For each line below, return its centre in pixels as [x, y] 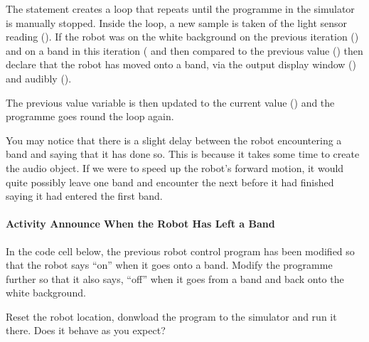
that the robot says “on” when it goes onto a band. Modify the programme [169, 265]
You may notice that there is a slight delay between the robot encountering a [174, 140]
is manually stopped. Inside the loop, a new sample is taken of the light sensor [177, 22]
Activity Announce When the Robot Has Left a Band [140, 224]
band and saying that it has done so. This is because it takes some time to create [183, 154]
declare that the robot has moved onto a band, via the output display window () [181, 64]
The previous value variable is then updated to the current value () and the [170, 102]
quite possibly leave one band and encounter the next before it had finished [170, 182]
